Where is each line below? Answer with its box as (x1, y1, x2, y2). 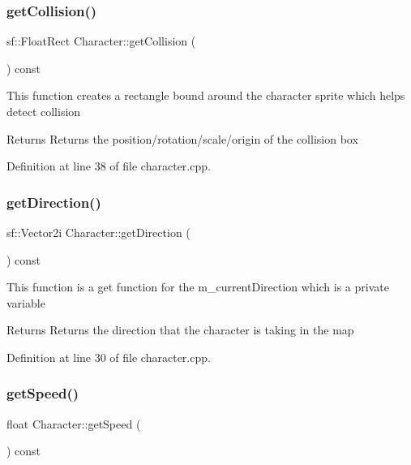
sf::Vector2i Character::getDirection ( (6, 224, 191, 240)
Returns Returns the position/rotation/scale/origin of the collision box (6, 130, 358, 147)
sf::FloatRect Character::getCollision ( (6, 32, 196, 50)
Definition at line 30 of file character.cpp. (6, 348, 211, 365)
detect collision (6, 103, 81, 119)
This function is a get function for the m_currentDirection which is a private (6, 278, 389, 295)
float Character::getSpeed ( (6, 415, 141, 432)
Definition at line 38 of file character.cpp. (6, 157, 211, 174)
